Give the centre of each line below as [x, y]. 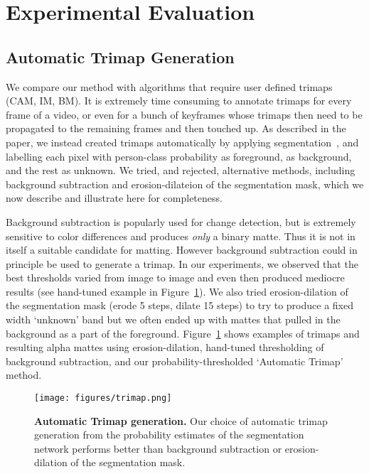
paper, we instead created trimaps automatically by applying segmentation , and [182, 142]
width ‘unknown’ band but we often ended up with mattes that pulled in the [173, 319]
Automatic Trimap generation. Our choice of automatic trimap [181, 420]
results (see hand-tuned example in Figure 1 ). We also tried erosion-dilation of [177, 291]
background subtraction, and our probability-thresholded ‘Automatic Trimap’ [175, 361]
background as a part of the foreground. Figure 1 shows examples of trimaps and [183, 333]
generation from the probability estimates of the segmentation [169, 435]
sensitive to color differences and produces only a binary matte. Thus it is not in [181, 236]
